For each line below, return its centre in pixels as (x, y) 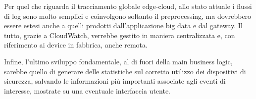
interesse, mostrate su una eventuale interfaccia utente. (87, 90)
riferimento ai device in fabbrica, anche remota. (76, 45)
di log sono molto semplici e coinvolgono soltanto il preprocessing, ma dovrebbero (128, 16)
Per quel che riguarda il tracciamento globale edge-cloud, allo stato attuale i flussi (128, 6)
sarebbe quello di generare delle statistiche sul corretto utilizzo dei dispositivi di (125, 71)
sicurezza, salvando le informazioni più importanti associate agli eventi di (115, 81)
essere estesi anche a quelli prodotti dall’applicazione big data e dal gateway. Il (123, 25)
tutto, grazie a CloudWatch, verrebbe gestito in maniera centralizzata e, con (120, 35)
